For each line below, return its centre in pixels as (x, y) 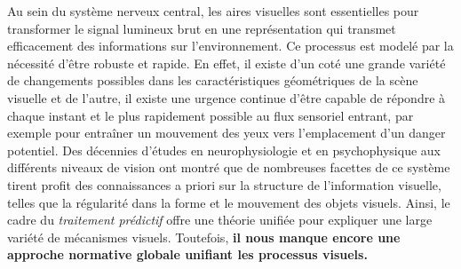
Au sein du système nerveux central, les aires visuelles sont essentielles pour (213, 11)
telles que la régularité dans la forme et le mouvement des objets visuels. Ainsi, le (229, 202)
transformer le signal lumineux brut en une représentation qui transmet (202, 28)
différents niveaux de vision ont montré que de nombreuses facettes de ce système (229, 167)
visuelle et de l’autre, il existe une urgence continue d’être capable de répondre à (227, 97)
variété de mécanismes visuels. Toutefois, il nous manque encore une (204, 237)
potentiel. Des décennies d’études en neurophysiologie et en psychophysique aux (224, 150)
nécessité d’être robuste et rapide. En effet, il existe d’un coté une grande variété (227, 63)
